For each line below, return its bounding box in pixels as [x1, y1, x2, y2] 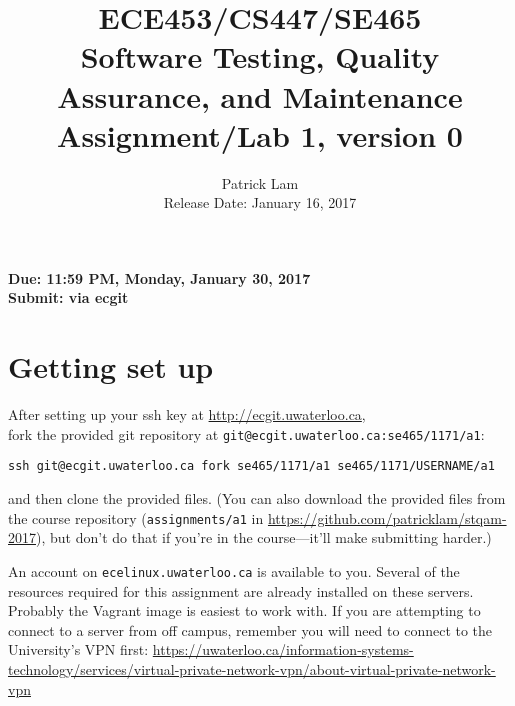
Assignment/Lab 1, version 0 [57, 114, 463, 155]
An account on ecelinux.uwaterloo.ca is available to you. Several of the [8, 560, 460, 581]
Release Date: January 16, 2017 [163, 192, 357, 213]
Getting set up [8, 346, 214, 387]
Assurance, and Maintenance [57, 75, 463, 116]
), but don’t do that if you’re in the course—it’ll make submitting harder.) [36, 527, 492, 548]
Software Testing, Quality [80, 36, 440, 77]
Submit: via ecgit [8, 287, 129, 308]
